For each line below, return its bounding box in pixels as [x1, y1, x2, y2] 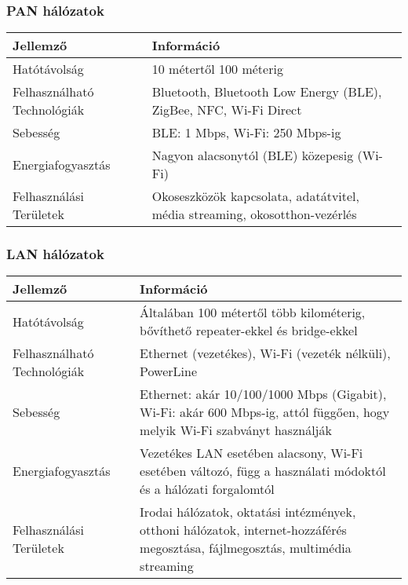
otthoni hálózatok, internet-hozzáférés [140, 521, 347, 539]
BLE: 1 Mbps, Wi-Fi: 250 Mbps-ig [151, 123, 341, 142]
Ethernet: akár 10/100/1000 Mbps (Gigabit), [140, 385, 387, 404]
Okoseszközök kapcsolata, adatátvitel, [151, 187, 360, 206]
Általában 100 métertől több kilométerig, [140, 303, 366, 322]
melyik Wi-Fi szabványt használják [140, 421, 332, 440]
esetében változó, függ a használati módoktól [140, 462, 386, 481]
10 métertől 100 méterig [151, 60, 283, 79]
